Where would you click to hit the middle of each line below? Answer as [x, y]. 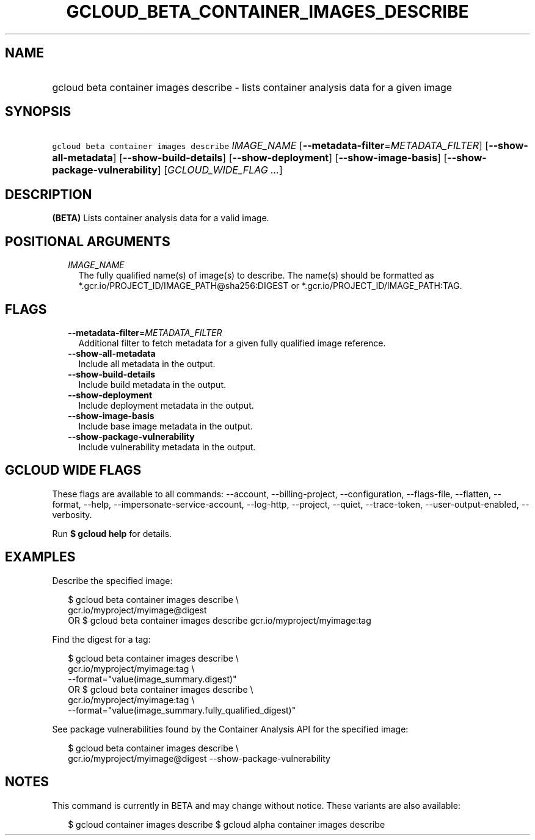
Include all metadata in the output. [147, 363]
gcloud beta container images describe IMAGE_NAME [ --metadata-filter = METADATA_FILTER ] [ [271, 146]
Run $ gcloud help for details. [112, 533]
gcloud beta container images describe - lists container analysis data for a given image [252, 87]
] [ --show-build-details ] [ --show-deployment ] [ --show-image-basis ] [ [280, 158]
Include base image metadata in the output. [166, 426]
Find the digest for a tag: [101, 639]
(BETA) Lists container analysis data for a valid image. [161, 218]
